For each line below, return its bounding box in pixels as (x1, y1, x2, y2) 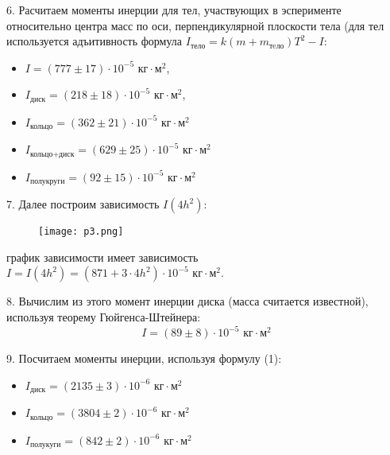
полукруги (29, 177, 65, 186)
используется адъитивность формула (6, 33, 183, 49)
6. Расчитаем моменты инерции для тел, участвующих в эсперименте (6, 2, 342, 17)
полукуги (29, 441, 61, 449)
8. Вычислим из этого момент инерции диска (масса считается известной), (6, 293, 369, 309)
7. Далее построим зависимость (6, 196, 160, 212)
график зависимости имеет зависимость (6, 248, 199, 265)
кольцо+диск (29, 150, 75, 158)
